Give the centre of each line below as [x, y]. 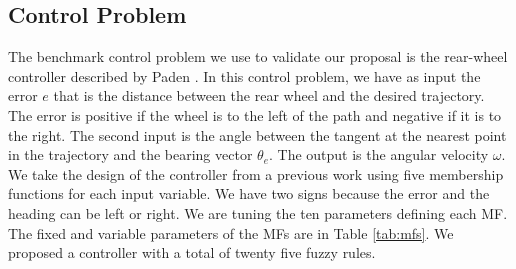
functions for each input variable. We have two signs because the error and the [249, 193]
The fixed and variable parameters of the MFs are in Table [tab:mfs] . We [231, 232]
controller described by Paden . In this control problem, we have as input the [244, 75]
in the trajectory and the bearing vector [130, 154]
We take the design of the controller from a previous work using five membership [256, 173]
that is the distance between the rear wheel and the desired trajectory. [269, 95]
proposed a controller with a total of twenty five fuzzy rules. [192, 252]
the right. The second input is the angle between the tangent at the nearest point [257, 134]
